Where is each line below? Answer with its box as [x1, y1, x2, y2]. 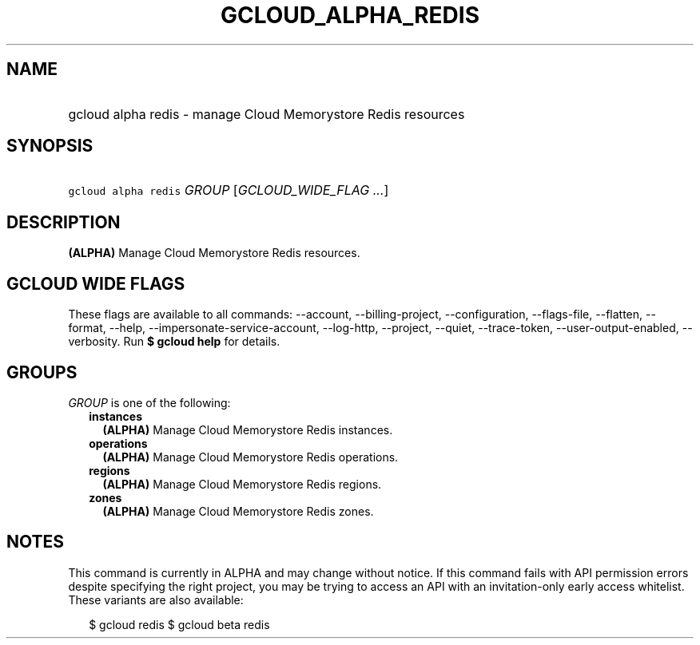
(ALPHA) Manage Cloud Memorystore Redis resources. [68, 246, 360, 260]
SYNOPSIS [6, 136, 93, 156]
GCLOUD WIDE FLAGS [6, 273, 185, 294]
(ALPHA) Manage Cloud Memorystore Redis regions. [102, 477, 382, 491]
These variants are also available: [68, 592, 244, 607]
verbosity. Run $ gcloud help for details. [68, 334, 280, 349]
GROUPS [6, 362, 78, 382]
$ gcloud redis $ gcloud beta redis [89, 617, 270, 631]
